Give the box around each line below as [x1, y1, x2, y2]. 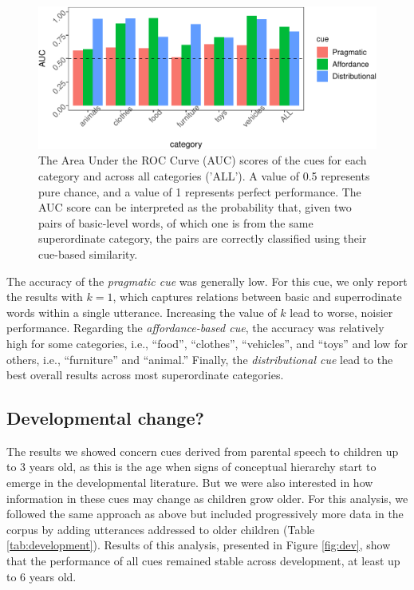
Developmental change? [6, 406, 204, 430]
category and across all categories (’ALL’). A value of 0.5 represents [38, 167, 370, 184]
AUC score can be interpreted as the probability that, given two [38, 199, 352, 216]
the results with [6, 288, 83, 305]
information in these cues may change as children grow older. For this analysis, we [6, 489, 408, 506]
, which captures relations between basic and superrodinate [112, 288, 402, 305]
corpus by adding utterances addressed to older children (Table [6, 521, 315, 537]
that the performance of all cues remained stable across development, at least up [6, 552, 400, 569]
